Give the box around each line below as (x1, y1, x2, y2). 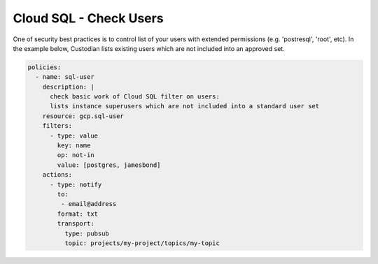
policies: (27, 63, 62, 71)
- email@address (60, 200, 117, 208)
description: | (42, 82, 94, 91)
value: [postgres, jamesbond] (57, 161, 161, 169)
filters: (42, 122, 73, 130)
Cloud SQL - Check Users (13, 10, 164, 26)
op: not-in (57, 151, 94, 159)
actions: (42, 171, 73, 179)
